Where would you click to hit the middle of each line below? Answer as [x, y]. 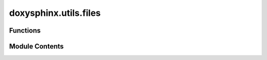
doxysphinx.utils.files [55, 13]
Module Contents [36, 46]
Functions [25, 30]
